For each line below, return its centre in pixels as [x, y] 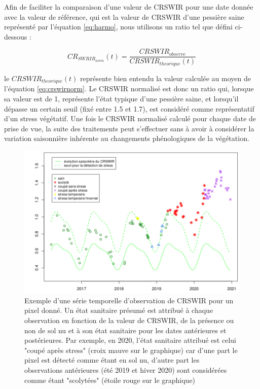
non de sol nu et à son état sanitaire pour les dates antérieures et [125, 330]
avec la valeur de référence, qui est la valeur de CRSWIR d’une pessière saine [124, 16]
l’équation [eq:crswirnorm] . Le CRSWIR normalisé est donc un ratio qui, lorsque [129, 89]
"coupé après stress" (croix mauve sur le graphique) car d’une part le [131, 350]
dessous [16, 36]
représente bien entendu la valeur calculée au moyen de [165, 78]
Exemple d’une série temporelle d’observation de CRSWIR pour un [129, 300]
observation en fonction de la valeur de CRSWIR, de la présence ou [129, 320]
